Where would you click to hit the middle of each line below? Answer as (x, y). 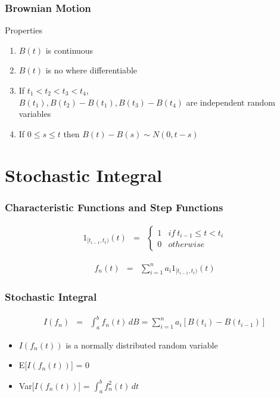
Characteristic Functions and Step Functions (114, 207)
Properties (24, 30)
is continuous (69, 50)
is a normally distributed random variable (142, 345)
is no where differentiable (91, 70)
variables (35, 114)
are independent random (231, 102)
